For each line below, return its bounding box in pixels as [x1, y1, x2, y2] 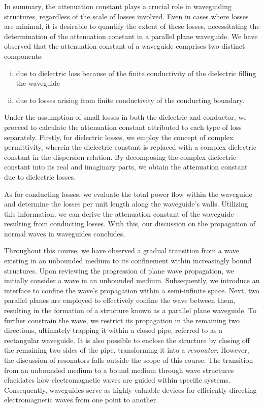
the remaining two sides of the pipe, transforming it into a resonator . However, [4, 345, 249, 355]
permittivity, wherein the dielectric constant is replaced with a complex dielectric [4, 142, 256, 152]
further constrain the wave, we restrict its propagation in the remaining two [4, 315, 240, 325]
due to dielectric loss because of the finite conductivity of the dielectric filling [16, 67, 256, 78]
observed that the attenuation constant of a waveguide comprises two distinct [4, 41, 245, 51]
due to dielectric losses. [4, 171, 76, 182]
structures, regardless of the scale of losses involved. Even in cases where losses [4, 11, 249, 21]
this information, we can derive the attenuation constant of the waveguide [4, 208, 234, 219]
